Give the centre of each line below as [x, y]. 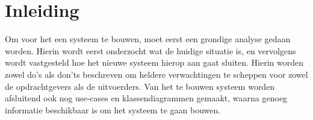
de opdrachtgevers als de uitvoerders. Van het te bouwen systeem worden [140, 86]
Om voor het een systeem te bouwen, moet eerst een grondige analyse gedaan [148, 39]
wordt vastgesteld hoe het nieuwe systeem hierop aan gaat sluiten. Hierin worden [154, 62]
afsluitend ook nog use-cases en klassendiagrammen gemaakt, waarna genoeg [146, 98]
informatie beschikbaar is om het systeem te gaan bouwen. [113, 109]
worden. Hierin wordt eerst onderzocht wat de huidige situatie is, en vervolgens [150, 50]
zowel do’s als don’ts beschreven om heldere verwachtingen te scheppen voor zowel [156, 74]
